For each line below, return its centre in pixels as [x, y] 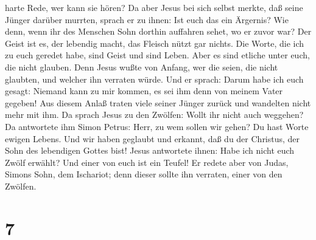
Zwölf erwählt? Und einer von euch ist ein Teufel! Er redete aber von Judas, [147, 162]
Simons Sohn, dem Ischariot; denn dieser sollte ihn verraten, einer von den [144, 174]
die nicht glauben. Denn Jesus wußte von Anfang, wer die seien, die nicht [142, 67]
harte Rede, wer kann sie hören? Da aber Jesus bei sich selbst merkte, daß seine [154, 7]
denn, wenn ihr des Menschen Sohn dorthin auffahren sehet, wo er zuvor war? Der [158, 31]
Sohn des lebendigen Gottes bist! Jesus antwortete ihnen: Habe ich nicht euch [150, 150]
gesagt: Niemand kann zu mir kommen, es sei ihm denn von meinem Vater [144, 91]
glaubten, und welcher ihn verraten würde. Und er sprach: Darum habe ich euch [154, 79]
